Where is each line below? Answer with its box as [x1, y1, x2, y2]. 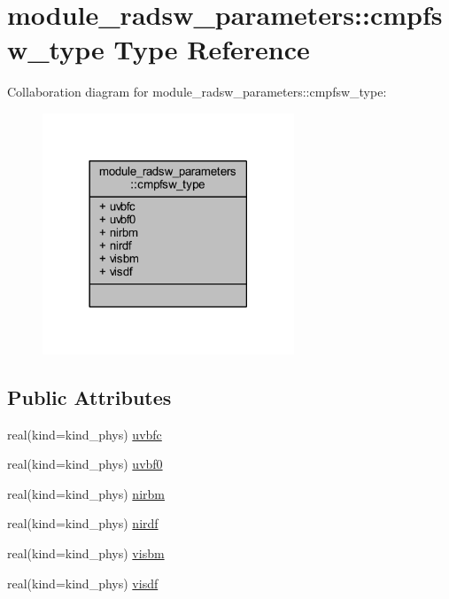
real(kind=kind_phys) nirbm [7, 484, 165, 502]
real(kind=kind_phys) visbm [7, 543, 165, 562]
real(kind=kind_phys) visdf [7, 573, 159, 592]
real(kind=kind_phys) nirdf [7, 514, 159, 533]
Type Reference [113, 31, 310, 67]
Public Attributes [7, 383, 172, 410]
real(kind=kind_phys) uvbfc [7, 424, 162, 443]
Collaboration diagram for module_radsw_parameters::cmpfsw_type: [7, 82, 387, 101]
